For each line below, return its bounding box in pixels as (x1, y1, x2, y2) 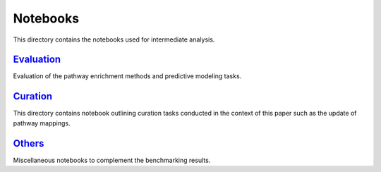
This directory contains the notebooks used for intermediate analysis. (13, 35, 215, 44)
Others (13, 137, 44, 149)
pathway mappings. (13, 118, 71, 127)
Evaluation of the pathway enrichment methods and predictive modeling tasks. (13, 72, 242, 80)
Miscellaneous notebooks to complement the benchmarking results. (13, 156, 211, 164)
